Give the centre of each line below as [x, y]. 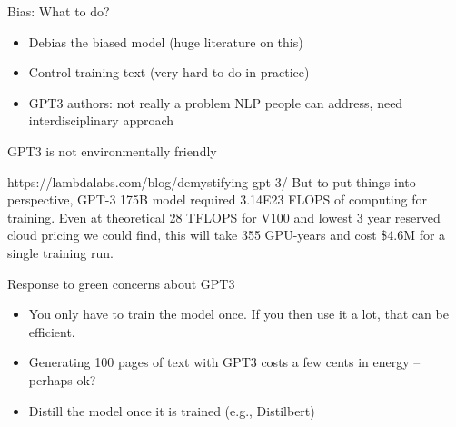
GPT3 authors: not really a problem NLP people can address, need [216, 102]
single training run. [60, 252]
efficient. [52, 331]
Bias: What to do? [59, 11]
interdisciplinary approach [101, 120]
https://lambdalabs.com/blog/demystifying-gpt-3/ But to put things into [212, 181]
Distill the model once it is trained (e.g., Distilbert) [172, 410]
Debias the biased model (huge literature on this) [166, 41]
